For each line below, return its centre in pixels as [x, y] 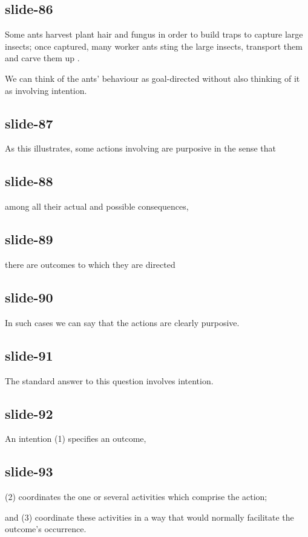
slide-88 [29, 181]
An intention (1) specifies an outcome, [76, 439]
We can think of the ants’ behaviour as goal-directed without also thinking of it [152, 78]
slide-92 [29, 413]
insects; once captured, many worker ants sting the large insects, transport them [154, 46]
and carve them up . [42, 58]
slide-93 [29, 471]
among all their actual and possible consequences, [97, 206]
